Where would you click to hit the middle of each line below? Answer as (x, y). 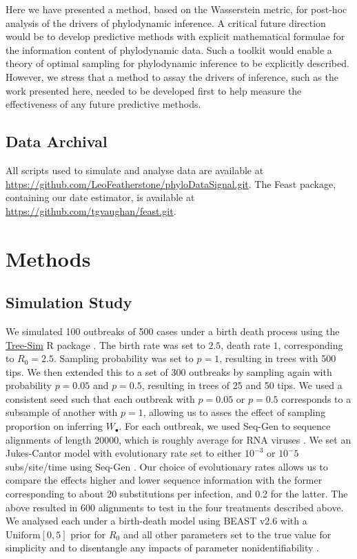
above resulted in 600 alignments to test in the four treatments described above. (175, 507)
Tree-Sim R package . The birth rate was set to (105, 344)
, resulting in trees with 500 (278, 358)
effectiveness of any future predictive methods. (103, 104)
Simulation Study (69, 302)
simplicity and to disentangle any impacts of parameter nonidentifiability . (162, 548)
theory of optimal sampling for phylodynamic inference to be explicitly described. (177, 63)
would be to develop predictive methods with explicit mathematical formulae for (175, 36)
